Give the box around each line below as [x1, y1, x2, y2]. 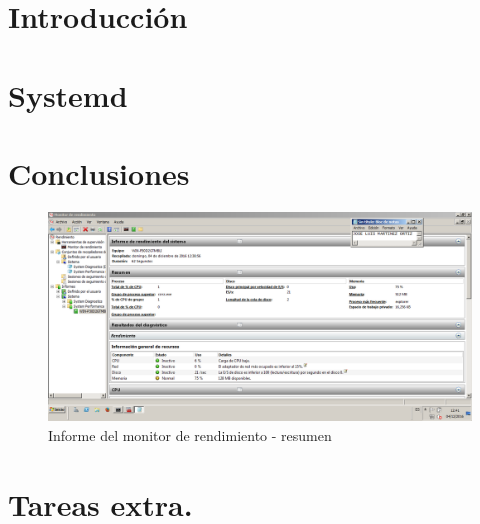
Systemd [8, 74, 128, 115]
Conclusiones [8, 152, 190, 193]
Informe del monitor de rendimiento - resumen [48, 424, 332, 445]
